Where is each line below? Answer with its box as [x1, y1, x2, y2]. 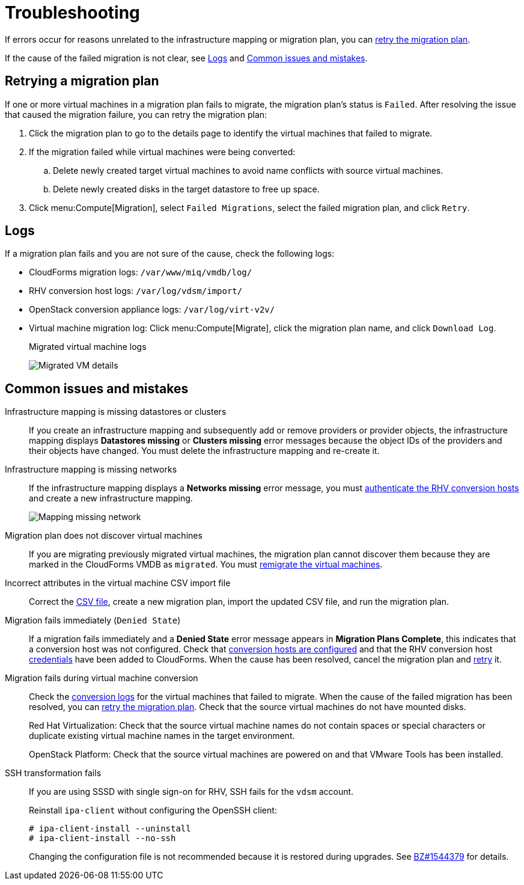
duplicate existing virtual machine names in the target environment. [29, 730, 295, 741]
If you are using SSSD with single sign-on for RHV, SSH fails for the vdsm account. [29, 786, 354, 797]
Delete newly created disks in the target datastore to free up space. [53, 183, 320, 194]
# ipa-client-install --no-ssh [29, 833, 176, 844]
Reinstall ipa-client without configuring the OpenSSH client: [29, 805, 277, 816]
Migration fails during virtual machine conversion [5, 673, 198, 684]
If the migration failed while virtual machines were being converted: [29, 146, 296, 157]
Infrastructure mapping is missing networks [5, 464, 177, 475]
